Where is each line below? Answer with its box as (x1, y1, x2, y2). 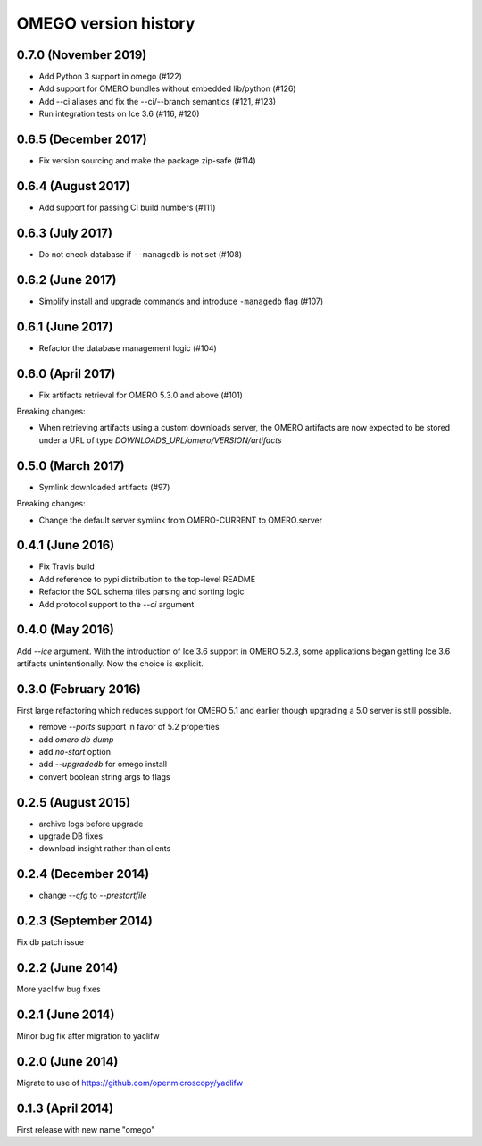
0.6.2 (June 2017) (16, 272, 117, 288)
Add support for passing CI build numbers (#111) (38, 202, 216, 213)
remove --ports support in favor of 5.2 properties (38, 722, 220, 732)
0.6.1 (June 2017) (16, 319, 113, 334)
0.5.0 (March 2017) (16, 458, 125, 473)
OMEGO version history (16, 13, 195, 33)
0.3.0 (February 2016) (16, 682, 142, 697)
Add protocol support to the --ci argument (38, 598, 195, 609)
